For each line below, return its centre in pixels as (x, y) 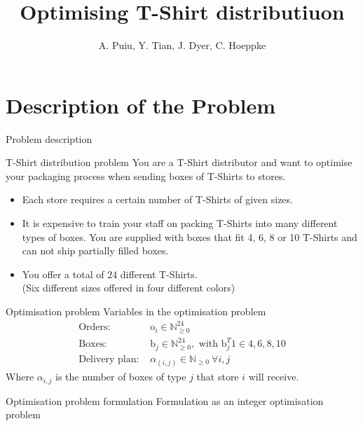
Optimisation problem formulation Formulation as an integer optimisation (165, 400)
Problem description (49, 138)
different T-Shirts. (159, 274)
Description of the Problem (141, 105)
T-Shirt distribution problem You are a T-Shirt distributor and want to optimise (179, 162)
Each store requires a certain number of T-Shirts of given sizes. (157, 199)
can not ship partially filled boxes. (95, 250)
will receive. (274, 377)
